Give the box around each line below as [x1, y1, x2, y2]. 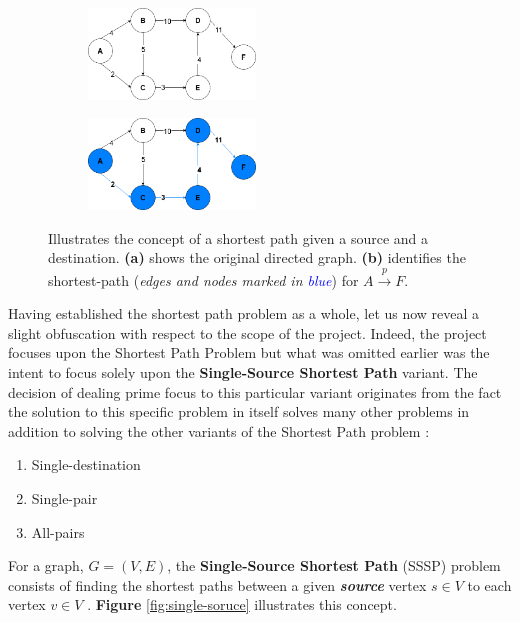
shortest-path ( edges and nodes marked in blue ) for [48, 269, 359, 290]
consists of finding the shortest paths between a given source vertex [8, 574, 427, 595]
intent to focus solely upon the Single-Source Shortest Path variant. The [8, 362, 478, 383]
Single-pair [31, 488, 98, 509]
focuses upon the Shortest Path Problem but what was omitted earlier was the [8, 342, 490, 363]
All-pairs [31, 521, 85, 542]
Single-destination [31, 454, 141, 475]
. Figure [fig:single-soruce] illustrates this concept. [87, 594, 397, 615]
